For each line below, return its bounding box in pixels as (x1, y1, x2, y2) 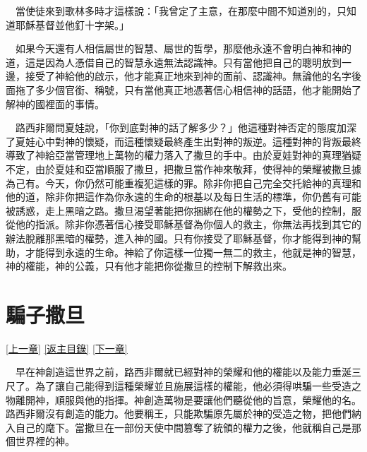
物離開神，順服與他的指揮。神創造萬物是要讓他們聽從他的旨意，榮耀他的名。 (6, 392, 361, 407)
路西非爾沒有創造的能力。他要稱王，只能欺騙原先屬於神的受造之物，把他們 (6, 406, 351, 421)
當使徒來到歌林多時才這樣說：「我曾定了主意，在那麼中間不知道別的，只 (15, 4, 347, 18)
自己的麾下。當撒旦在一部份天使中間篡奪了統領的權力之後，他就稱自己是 (15, 420, 351, 434)
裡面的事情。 (44, 96, 104, 111)
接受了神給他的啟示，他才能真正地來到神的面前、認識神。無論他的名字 (25, 69, 351, 83)
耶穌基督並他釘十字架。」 (15, 17, 129, 32)
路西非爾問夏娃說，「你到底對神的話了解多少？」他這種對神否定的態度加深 (15, 120, 356, 135)
